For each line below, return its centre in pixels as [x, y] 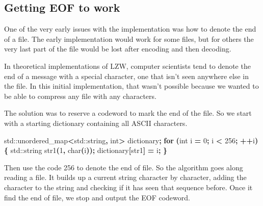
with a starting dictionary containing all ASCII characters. [96, 123]
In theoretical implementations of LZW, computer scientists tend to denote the [127, 66]
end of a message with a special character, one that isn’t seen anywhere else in [127, 76]
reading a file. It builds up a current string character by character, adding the [125, 177]
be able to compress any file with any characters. [80, 96]
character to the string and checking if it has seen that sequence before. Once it [128, 187]
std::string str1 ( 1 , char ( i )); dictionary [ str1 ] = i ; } [89, 150]
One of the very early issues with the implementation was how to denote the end [130, 29]
